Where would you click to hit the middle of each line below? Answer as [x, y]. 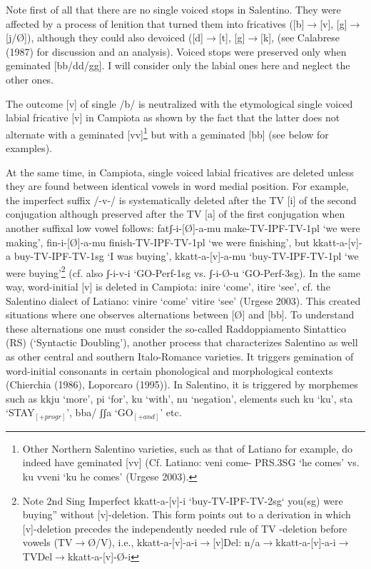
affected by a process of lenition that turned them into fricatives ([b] [155, 23]
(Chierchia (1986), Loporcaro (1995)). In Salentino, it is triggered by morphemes [182, 384]
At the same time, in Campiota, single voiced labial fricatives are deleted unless [180, 172]
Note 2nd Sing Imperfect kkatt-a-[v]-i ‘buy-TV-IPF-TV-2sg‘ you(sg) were [183, 500]
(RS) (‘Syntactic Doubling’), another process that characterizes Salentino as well [182, 342]
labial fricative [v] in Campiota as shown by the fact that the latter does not [173, 117]
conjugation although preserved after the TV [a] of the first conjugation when [176, 214]
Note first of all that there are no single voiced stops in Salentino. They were [173, 9]
